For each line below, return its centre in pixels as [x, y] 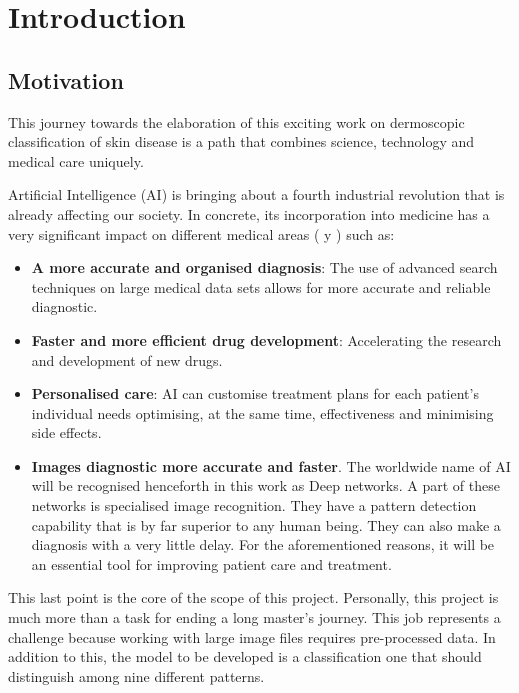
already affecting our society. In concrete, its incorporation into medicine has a [249, 213]
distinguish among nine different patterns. [136, 675]
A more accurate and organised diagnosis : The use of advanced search [264, 267]
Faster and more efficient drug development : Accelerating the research [266, 339]
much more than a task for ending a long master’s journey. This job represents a [254, 617]
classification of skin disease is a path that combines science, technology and [241, 141]
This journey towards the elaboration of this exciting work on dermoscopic [236, 121]
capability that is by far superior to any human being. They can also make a [266, 524]
